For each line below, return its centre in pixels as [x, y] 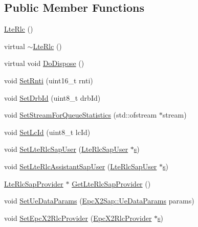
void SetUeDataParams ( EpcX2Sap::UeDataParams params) [99, 201]
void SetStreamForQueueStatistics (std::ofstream [81, 115]
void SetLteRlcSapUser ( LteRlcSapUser [66, 149]
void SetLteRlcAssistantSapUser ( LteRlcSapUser [81, 166]
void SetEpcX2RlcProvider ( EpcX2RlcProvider [78, 218]
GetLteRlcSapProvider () [111, 183]
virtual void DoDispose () [44, 63]
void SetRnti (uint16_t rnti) [49, 80]
